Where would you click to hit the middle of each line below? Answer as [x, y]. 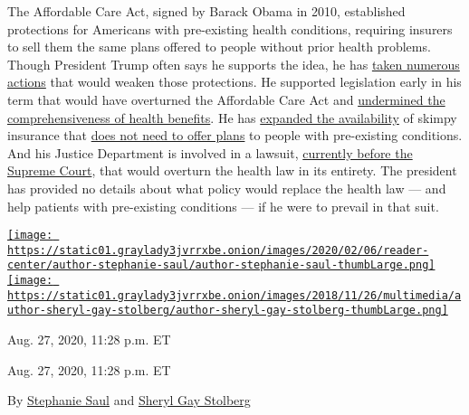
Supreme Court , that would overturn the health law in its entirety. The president [232, 170]
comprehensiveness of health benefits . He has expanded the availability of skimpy [232, 117]
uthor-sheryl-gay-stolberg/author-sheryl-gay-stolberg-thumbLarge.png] [228, 311]
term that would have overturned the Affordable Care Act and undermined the [226, 99]
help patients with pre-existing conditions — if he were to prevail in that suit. [223, 206]
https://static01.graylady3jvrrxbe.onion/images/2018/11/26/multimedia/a [234, 295]
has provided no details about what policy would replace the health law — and [227, 188]
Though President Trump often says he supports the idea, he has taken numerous [234, 64]
